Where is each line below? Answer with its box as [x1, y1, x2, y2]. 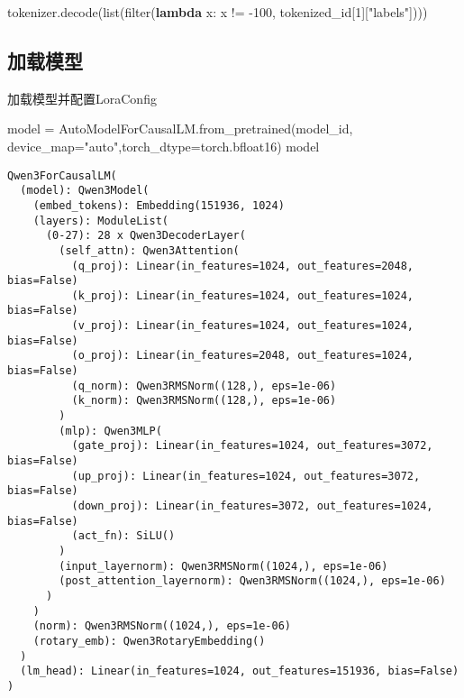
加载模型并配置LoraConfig [7, 88, 157, 107]
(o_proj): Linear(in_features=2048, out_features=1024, [71, 349, 414, 363]
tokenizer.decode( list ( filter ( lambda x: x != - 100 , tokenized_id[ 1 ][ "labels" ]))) [7, 3, 428, 21]
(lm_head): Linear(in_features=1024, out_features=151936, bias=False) [20, 665, 459, 678]
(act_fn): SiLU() [71, 529, 176, 543]
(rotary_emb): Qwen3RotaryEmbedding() [32, 634, 266, 647]
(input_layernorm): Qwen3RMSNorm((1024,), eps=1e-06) [59, 559, 388, 573]
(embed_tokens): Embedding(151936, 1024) [32, 198, 285, 212]
